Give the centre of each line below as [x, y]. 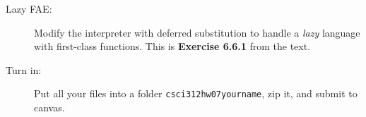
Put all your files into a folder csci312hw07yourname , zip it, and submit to [196, 93]
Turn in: [24, 69]
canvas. [49, 107]
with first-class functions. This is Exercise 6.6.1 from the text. [172, 46]
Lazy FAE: [29, 8]
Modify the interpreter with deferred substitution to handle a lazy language [197, 32]
